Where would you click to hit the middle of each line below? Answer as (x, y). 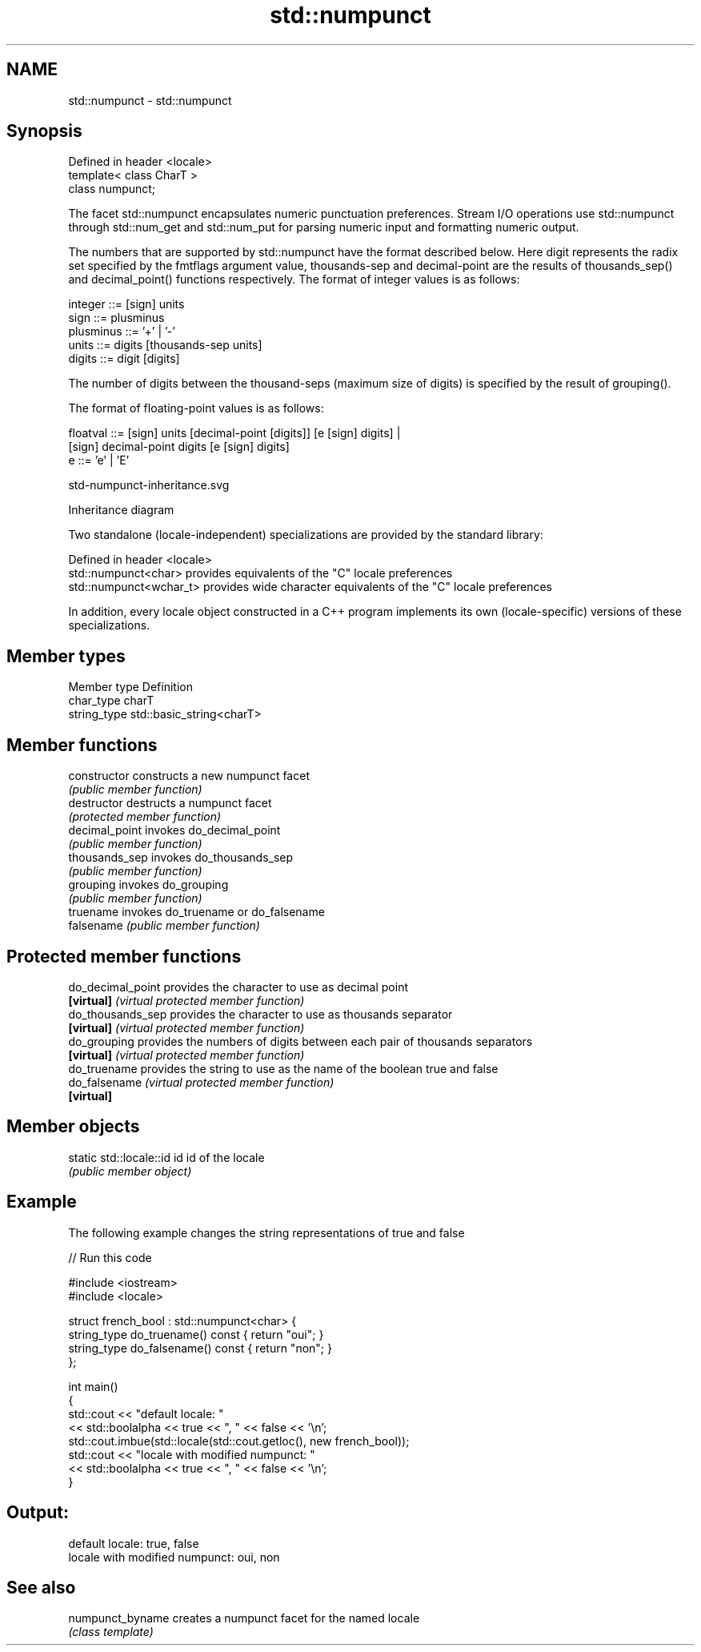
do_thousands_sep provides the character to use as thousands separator (260, 1014)
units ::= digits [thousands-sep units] (165, 345)
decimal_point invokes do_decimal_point (174, 830)
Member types (66, 656)
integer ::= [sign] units (126, 304)
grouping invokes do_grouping (148, 885)
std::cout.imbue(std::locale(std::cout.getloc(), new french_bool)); (239, 1441)
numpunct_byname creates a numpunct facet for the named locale (244, 1618)
